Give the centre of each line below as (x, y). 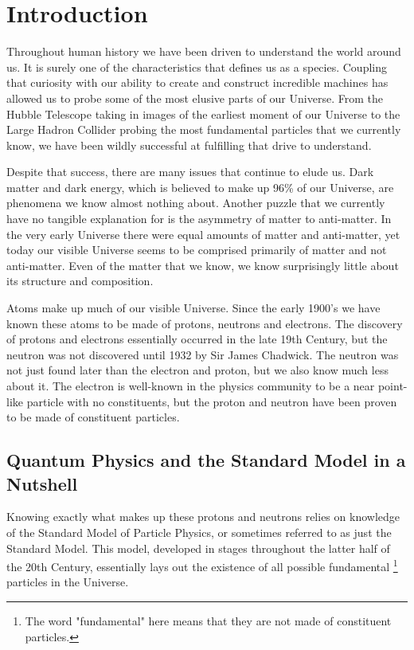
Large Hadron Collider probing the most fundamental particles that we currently (204, 129)
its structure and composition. (80, 281)
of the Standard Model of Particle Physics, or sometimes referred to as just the (199, 532)
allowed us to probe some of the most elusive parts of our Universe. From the (195, 98)
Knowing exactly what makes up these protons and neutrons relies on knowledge (203, 517)
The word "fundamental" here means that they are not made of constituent (208, 621)
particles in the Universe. (68, 582)
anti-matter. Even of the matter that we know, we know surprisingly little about (203, 265)
